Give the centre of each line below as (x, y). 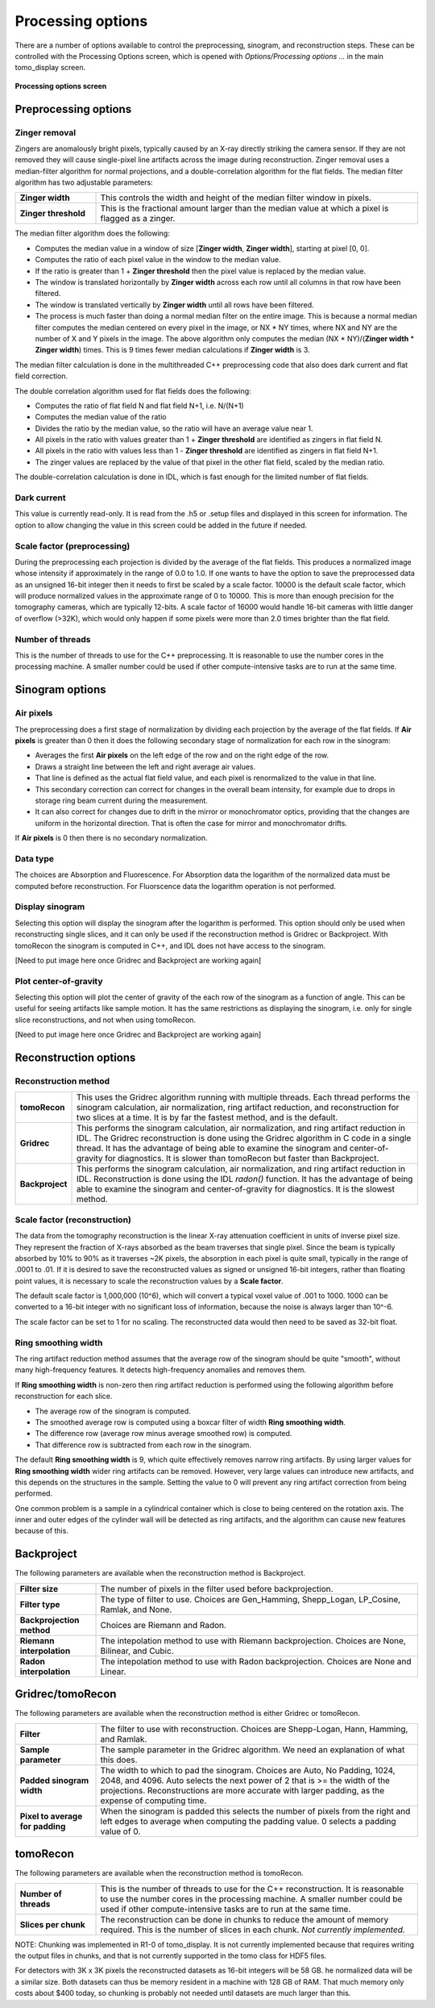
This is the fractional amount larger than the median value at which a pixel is (244, 208)
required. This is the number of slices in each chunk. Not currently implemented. (253, 1930)
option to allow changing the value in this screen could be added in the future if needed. (161, 525)
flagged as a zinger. (138, 219)
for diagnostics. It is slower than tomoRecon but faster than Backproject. (242, 1158)
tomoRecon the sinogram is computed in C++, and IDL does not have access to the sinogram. (170, 946)
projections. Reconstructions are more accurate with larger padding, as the (242, 1790)
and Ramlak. (124, 1739)
